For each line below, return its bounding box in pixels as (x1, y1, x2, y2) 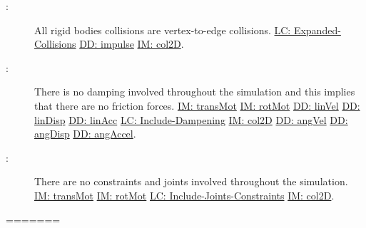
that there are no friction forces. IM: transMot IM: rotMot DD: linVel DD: (34, 98, 360, 113)
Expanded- (293, 22, 341, 37)
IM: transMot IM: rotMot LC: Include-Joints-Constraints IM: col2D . (34, 187, 335, 202)
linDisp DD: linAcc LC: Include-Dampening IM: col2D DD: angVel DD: (34, 112, 348, 127)
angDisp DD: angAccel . (34, 126, 136, 141)
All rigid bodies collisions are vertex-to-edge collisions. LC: (34, 22, 291, 37)
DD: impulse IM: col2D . (79, 36, 184, 51)
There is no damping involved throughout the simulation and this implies (34, 84, 355, 99)
